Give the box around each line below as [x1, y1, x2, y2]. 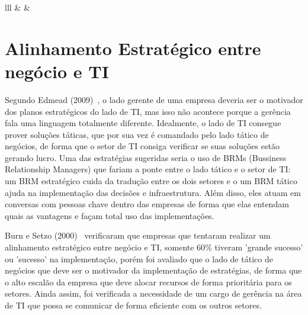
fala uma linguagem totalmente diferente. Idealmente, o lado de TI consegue [5, 117, 281, 129]
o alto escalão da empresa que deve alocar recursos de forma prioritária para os [5, 275, 292, 288]
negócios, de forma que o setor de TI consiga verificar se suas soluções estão [5, 140, 280, 152]
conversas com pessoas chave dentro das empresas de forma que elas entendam [5, 198, 289, 210]
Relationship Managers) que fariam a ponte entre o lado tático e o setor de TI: [5, 163, 291, 175]
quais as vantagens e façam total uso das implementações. [5, 209, 214, 221]
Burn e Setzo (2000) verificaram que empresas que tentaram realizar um [5, 229, 271, 242]
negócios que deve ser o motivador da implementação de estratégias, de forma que [5, 264, 302, 277]
